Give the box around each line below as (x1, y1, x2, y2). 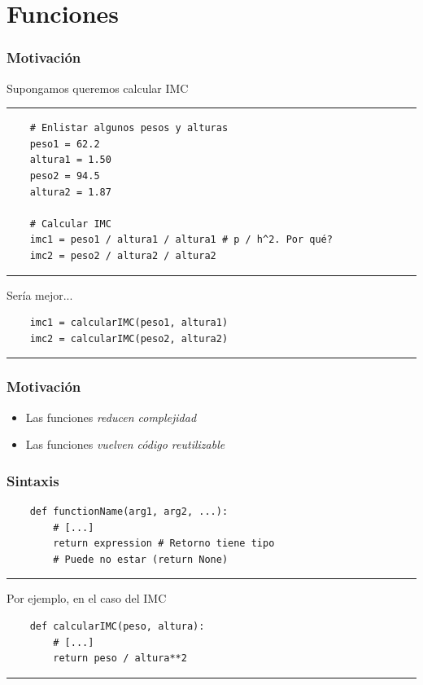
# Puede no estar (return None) (53, 553, 229, 565)
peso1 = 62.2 (29, 138, 100, 150)
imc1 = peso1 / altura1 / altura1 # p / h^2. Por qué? (29, 234, 333, 246)
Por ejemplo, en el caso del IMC (7, 590, 167, 607)
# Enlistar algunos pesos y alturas (29, 122, 229, 134)
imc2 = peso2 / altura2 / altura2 (29, 249, 216, 261)
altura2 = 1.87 (29, 186, 111, 198)
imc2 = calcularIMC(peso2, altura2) (29, 332, 229, 345)
